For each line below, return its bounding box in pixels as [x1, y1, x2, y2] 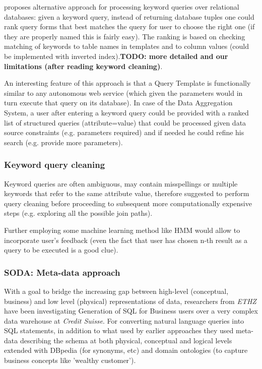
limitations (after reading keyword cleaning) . [4, 60, 163, 71]
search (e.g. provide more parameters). [4, 137, 123, 147]
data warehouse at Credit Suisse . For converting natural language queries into [4, 315, 244, 326]
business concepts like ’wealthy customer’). [4, 355, 136, 365]
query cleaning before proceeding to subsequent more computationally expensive [4, 198, 252, 208]
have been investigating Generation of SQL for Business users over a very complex [4, 305, 258, 316]
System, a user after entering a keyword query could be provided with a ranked [4, 107, 249, 117]
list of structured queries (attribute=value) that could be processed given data [4, 117, 246, 128]
